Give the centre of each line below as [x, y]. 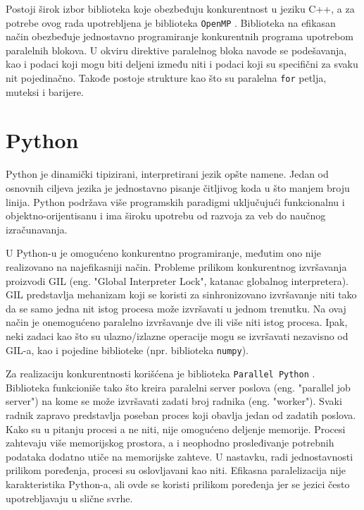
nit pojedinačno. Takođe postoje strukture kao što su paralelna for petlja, [166, 78]
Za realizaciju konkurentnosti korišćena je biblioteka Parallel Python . [161, 374]
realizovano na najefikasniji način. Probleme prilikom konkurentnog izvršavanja [176, 266]
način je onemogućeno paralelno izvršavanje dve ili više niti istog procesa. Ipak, [177, 322]
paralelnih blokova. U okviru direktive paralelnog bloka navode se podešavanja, [176, 50]
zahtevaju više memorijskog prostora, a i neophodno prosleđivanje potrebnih [170, 443]
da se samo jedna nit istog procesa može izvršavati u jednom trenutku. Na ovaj [176, 308]
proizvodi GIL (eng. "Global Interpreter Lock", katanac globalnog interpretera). [177, 280]
